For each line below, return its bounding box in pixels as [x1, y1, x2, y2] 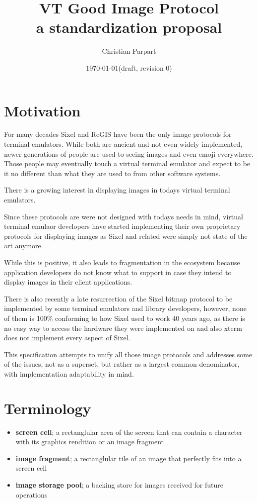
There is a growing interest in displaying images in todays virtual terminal [4, 185, 230, 195]
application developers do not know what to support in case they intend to [4, 267, 232, 277]
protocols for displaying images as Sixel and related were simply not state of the [4, 230, 248, 241]
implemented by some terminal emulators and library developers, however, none [4, 303, 247, 313]
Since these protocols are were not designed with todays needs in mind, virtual [4, 211, 243, 221]
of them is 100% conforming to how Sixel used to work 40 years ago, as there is [4, 312, 245, 323]
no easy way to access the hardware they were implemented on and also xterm [4, 322, 242, 333]
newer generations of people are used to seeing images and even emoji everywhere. [4, 148, 254, 159]
